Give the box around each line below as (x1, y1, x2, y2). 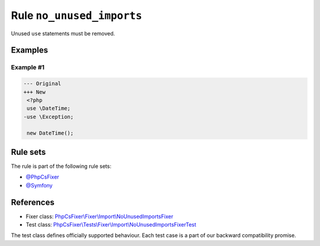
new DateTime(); (27, 130, 74, 137)
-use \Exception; (23, 113, 74, 120)
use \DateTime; (27, 105, 71, 112)
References (11, 197, 55, 207)
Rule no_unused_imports (11, 9, 142, 22)
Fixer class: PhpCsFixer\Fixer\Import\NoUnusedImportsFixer (25, 213, 174, 220)
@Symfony (25, 182, 53, 189)
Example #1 (11, 63, 44, 72)
